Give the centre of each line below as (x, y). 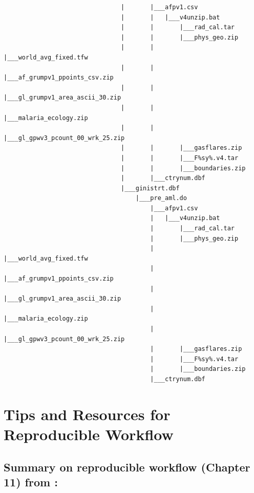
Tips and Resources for (87, 414)
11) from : (31, 481)
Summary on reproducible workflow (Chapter (127, 467)
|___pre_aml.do (161, 198)
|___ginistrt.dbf (150, 188)
